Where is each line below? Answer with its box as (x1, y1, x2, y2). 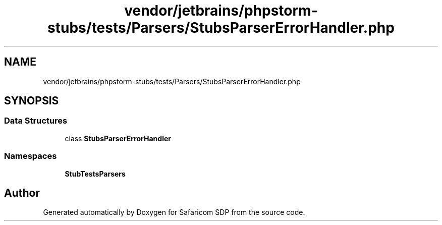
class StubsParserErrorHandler (65, 134, 171, 143)
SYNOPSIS (4, 94, 59, 107)
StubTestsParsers (65, 169, 126, 178)
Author (4, 186, 40, 199)
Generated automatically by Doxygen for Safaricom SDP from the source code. (43, 208, 305, 217)
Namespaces (4, 151, 57, 161)
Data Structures (4, 116, 68, 126)
